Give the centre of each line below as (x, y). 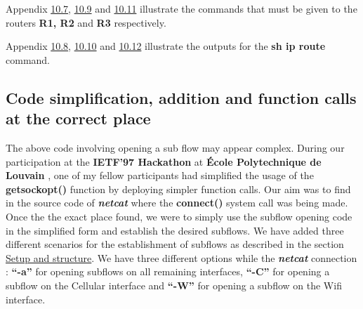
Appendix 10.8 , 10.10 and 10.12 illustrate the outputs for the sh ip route (166, 46)
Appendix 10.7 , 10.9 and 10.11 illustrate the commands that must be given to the (181, 8)
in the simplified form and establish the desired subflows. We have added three (175, 230)
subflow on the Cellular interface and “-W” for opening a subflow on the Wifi (174, 285)
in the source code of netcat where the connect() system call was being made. (177, 203)
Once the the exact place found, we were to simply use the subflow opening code (179, 216)
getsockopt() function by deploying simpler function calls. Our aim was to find (178, 189)
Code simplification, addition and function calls (181, 97)
